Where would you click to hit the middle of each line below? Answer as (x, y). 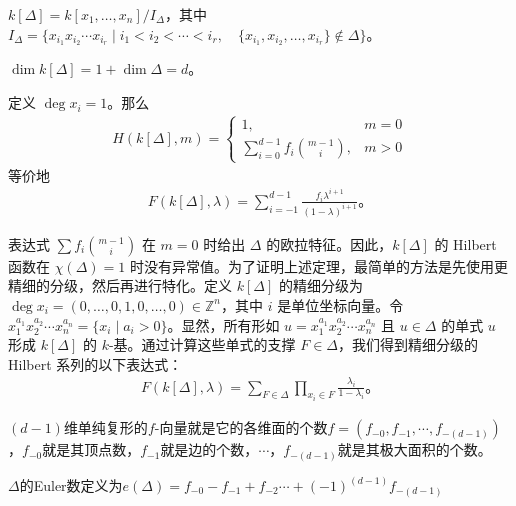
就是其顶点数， (91, 449)
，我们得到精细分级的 (408, 344)
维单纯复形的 (105, 427)
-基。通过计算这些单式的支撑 (202, 344)
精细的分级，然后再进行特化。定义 (120, 285)
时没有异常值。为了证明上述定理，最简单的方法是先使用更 (318, 265)
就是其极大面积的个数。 (414, 449)
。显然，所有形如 (223, 324)
